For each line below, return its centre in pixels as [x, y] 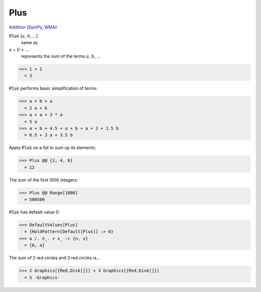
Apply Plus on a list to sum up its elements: [52, 148]
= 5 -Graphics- [42, 277]
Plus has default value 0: [34, 212]
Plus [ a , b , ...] [23, 36]
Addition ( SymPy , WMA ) [33, 27]
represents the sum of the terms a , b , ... [61, 56]
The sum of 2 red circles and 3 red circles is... [55, 258]
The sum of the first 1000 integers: [43, 180]
